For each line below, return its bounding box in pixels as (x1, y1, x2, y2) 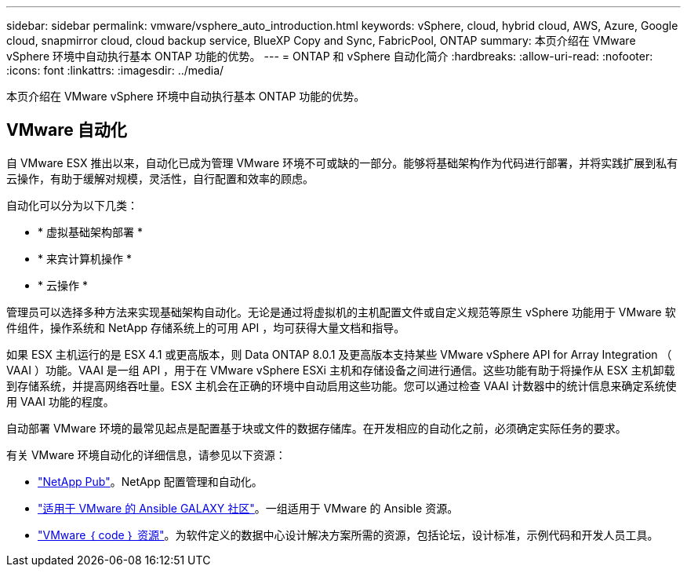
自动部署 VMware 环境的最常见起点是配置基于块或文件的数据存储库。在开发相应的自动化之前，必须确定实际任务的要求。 (6, 421, 627, 435)
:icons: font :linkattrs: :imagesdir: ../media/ (6, 64, 224, 77)
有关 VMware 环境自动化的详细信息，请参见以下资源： (6, 447, 286, 462)
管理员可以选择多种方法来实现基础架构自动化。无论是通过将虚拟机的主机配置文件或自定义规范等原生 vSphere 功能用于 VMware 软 (6, 305, 676, 319)
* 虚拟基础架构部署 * (38, 224, 143, 239)
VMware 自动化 (6, 120, 127, 141)
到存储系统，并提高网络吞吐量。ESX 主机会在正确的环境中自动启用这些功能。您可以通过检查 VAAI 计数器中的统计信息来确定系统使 (6, 378, 677, 392)
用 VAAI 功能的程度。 (6, 394, 114, 408)
